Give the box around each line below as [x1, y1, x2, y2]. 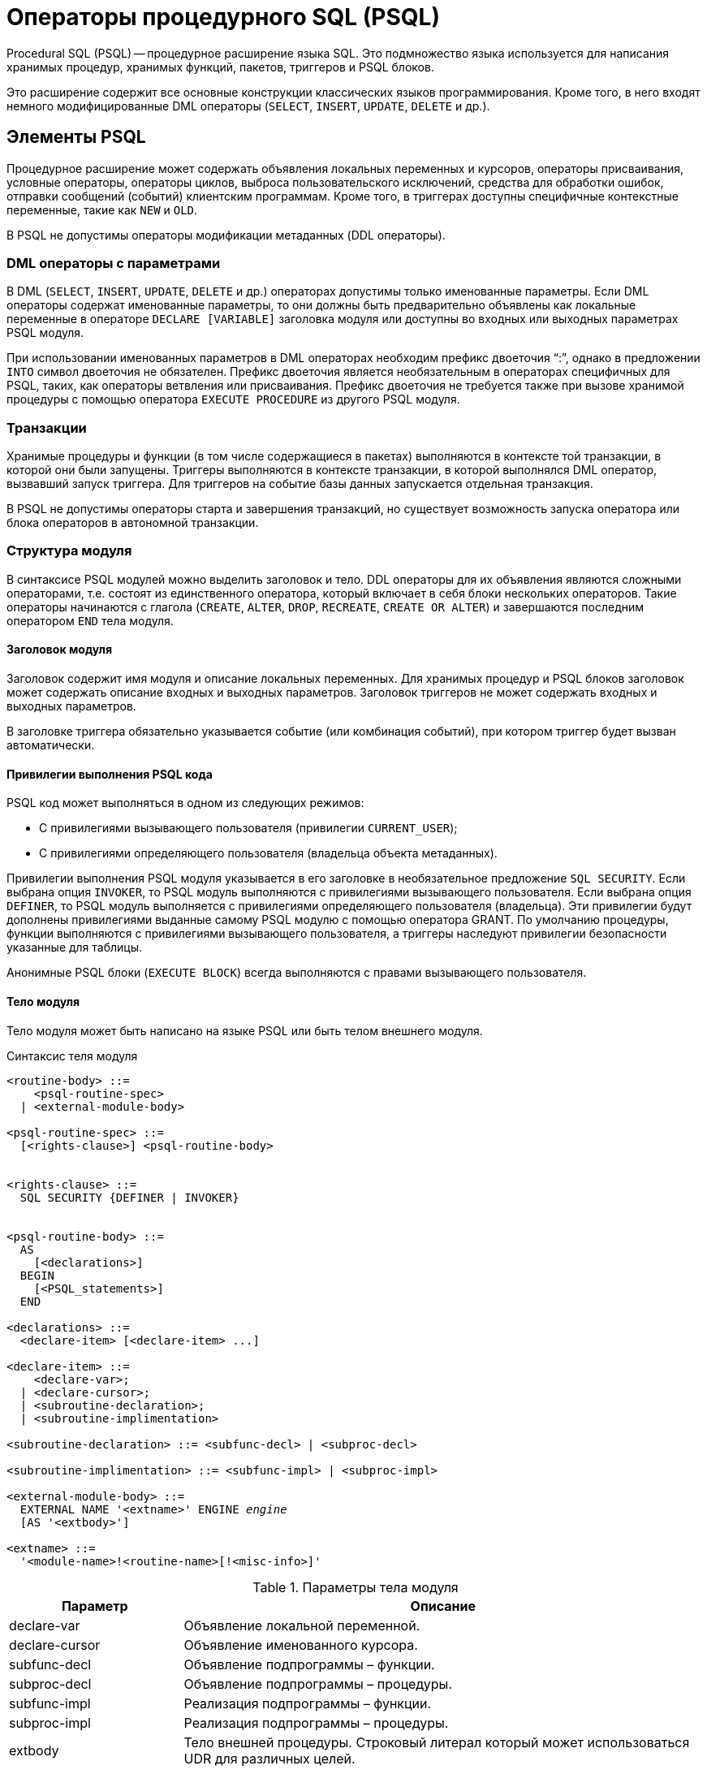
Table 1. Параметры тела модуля [252, 1578, 459, 1595]
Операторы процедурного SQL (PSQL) [6, 3, 440, 31]
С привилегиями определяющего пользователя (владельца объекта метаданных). [39, 846, 498, 861]
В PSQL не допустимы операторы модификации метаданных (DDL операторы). [6, 227, 446, 242]
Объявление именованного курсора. [183, 1636, 418, 1653]
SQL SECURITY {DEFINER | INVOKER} [19, 1190, 239, 1204]
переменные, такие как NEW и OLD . [6, 202, 198, 217]
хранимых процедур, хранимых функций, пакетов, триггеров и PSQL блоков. [6, 59, 434, 74]
